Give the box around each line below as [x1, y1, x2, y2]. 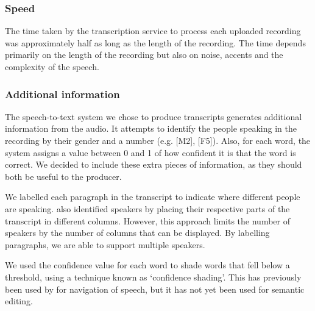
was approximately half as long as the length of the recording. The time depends [5, 36, 306, 49]
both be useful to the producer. [5, 170, 122, 182]
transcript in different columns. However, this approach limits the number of [5, 214, 290, 227]
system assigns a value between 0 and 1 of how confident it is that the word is [5, 146, 296, 159]
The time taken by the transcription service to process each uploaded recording [5, 24, 301, 37]
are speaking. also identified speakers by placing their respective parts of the [5, 202, 290, 215]
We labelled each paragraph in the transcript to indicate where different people [5, 190, 300, 203]
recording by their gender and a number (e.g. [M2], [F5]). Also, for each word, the [5, 134, 311, 146]
